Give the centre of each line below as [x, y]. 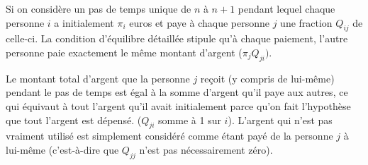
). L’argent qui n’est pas [280, 120]
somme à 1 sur [190, 120]
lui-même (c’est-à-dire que [62, 149]
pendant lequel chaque [286, 8]
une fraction [306, 22]
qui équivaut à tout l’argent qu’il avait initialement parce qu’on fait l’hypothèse [178, 105]
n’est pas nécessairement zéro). [206, 149]
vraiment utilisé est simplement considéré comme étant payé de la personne [169, 136]
